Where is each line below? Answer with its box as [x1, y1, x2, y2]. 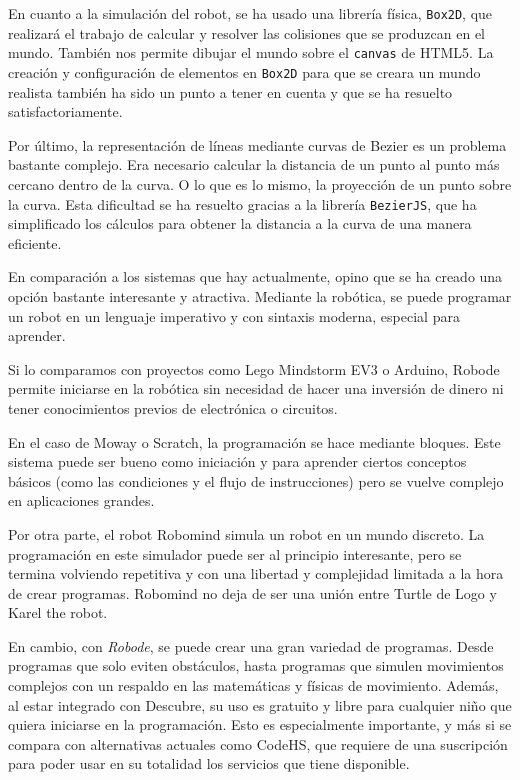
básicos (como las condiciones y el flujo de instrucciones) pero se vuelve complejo [8, 470, 504, 491]
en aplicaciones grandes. [8, 490, 155, 511]
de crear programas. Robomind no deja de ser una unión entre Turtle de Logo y [8, 582, 497, 603]
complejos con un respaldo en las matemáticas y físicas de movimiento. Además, [8, 675, 499, 696]
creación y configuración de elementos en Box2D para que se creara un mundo [8, 61, 481, 82]
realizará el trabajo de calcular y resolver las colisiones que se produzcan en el [8, 22, 486, 43]
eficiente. [8, 232, 62, 253]
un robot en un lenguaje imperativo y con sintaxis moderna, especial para [8, 305, 460, 326]
